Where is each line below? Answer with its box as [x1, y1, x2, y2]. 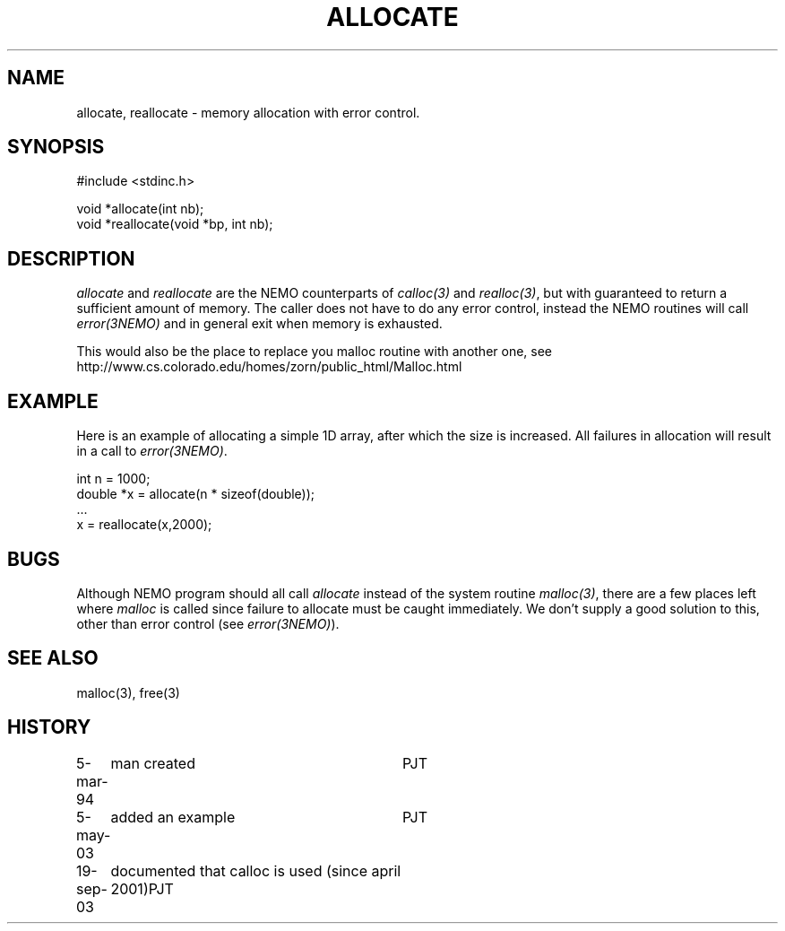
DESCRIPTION [7, 247, 135, 270]
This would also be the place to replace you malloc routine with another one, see [76, 344, 553, 360]
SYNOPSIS [7, 135, 105, 159]
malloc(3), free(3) [76, 684, 180, 700]
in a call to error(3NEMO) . [76, 443, 228, 459]
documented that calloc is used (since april [110, 861, 401, 880]
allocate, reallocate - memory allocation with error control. [76, 104, 420, 120]
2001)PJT [110, 879, 174, 898]
